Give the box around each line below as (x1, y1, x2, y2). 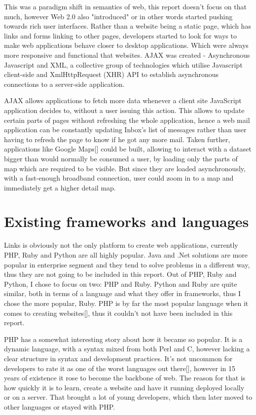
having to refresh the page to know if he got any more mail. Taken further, (4, 134, 230, 144)
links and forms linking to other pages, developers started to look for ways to (4, 30, 237, 40)
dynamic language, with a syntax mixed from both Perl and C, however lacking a (4, 343, 250, 354)
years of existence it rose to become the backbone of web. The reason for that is (4, 373, 246, 383)
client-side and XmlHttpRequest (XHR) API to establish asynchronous (4, 69, 219, 79)
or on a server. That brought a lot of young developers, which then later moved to (4, 392, 253, 402)
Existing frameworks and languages (4, 211, 249, 231)
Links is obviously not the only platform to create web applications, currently (4, 240, 238, 250)
